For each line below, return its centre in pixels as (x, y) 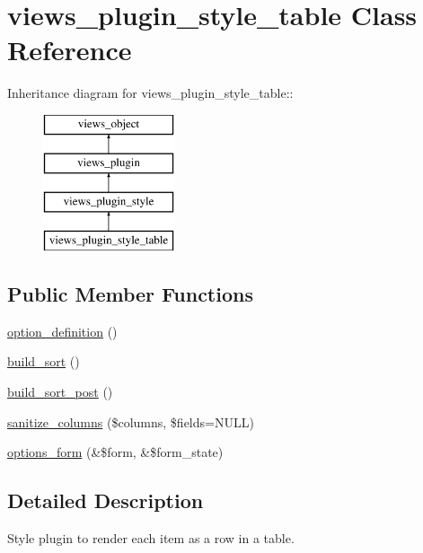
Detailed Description (106, 500)
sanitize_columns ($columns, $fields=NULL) (131, 421)
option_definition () (62, 331)
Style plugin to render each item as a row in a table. (151, 538)
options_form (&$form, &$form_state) (115, 452)
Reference (70, 50)
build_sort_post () (60, 392)
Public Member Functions (130, 294)
